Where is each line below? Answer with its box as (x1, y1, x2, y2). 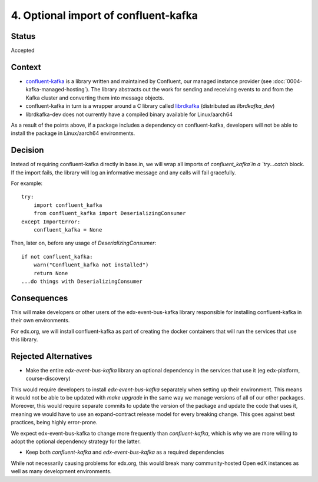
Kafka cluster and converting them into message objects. (25, 94, 164, 101)
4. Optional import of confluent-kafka (11, 9, 198, 22)
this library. (11, 336, 38, 343)
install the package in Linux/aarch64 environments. (11, 130, 135, 137)
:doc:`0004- (273, 77, 303, 85)
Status (11, 31, 36, 41)
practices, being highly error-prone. (11, 419, 98, 426)
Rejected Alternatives (11, 351, 92, 361)
